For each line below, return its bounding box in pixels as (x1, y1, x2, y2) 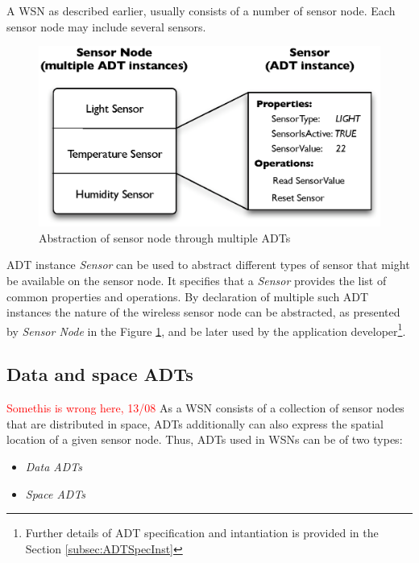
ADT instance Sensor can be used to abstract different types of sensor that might (6, 256, 410, 273)
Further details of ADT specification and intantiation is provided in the (25, 524, 379, 541)
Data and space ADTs (6, 362, 193, 387)
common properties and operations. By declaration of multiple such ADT (6, 288, 369, 304)
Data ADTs (25, 457, 82, 474)
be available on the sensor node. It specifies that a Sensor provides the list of (6, 271, 387, 288)
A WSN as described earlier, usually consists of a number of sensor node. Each (6, 2, 396, 19)
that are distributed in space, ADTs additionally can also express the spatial (6, 415, 384, 432)
